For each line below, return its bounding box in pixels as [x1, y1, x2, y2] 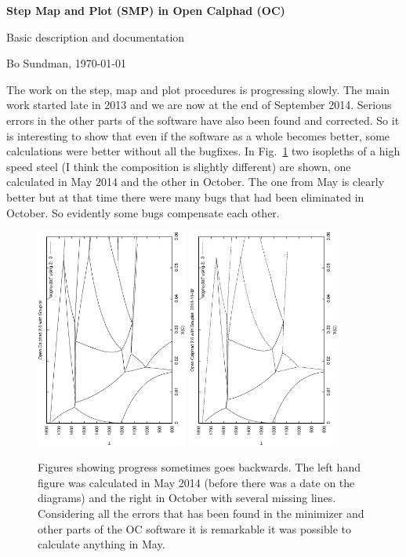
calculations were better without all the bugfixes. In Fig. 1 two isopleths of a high [6, 143, 401, 159]
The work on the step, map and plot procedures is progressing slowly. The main [6, 81, 390, 97]
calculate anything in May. [38, 536, 165, 552]
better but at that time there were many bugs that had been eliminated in [6, 188, 364, 205]
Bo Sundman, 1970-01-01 [6, 55, 127, 71]
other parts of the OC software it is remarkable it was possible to [38, 520, 352, 537]
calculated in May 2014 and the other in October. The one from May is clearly [6, 173, 385, 190]
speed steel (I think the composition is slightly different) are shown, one [6, 158, 351, 174]
